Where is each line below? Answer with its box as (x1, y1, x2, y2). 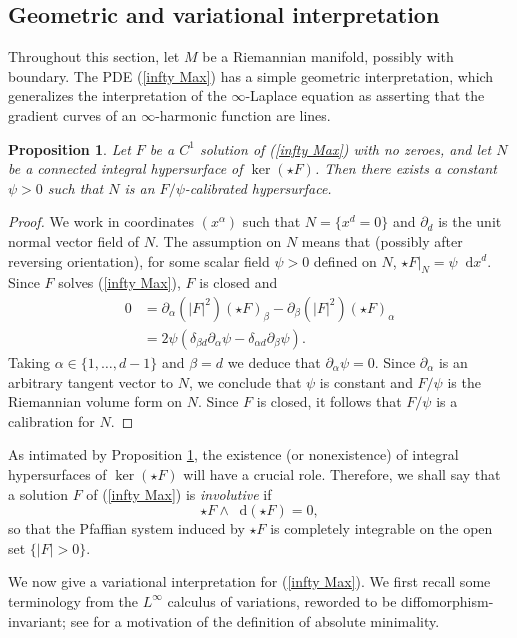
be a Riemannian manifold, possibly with (202, 46, 454, 67)
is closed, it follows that (256, 391, 402, 412)
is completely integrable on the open (270, 518, 493, 539)
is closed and (199, 272, 278, 293)
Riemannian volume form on (8, 391, 183, 412)
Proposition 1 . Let (8, 138, 131, 159)
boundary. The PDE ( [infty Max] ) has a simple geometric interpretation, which (8, 65, 494, 86)
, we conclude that (188, 371, 302, 392)
